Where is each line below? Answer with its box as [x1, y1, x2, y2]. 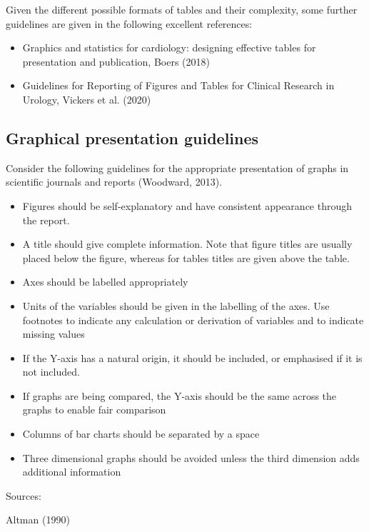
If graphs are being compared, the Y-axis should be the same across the [22, 388, 337, 403]
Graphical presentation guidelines [6, 126, 259, 149]
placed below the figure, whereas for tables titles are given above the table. [22, 250, 350, 265]
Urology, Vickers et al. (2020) [22, 91, 151, 106]
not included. [22, 364, 80, 379]
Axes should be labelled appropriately [22, 274, 188, 289]
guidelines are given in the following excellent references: [6, 16, 253, 31]
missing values [22, 326, 85, 341]
